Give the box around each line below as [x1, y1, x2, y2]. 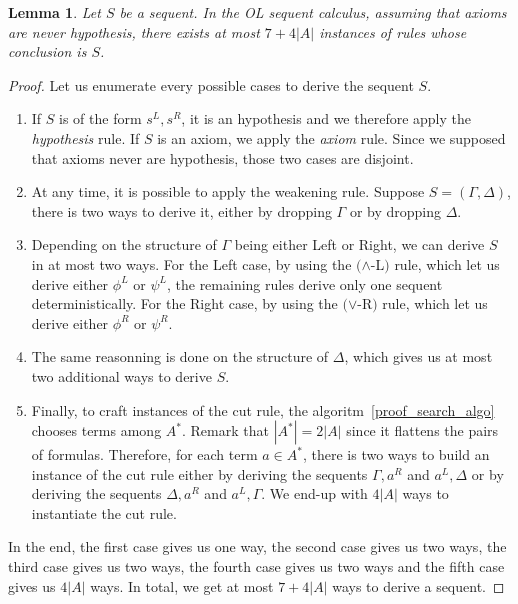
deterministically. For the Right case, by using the [31, 293, 338, 314]
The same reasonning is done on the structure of [31, 346, 329, 367]
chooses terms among [31, 420, 162, 441]
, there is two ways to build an [302, 444, 490, 465]
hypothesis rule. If [31, 127, 140, 148]
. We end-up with [261, 483, 368, 504]
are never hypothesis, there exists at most [8, 21, 260, 42]
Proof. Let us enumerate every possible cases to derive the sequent [8, 74, 414, 95]
